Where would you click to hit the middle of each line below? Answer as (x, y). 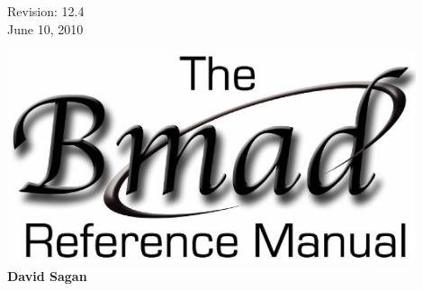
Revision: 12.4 (46, 11)
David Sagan (47, 275)
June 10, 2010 (45, 28)
